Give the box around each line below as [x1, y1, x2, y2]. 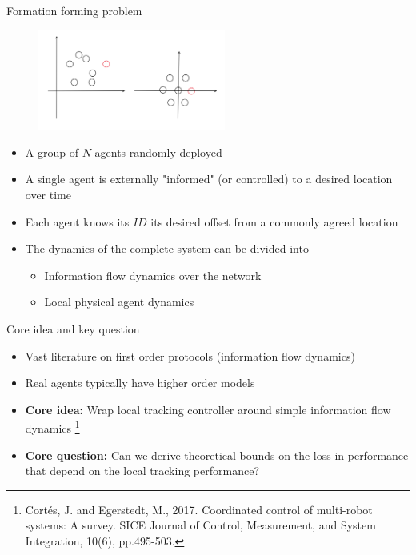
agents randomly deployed [94, 143, 222, 160]
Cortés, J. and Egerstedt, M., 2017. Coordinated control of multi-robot [25, 501, 373, 517]
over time [25, 186, 71, 202]
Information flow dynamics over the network [44, 266, 262, 283]
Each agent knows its [25, 213, 130, 230]
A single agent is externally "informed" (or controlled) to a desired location [25, 170, 393, 187]
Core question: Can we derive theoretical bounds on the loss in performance [25, 446, 409, 463]
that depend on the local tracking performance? [25, 462, 259, 479]
